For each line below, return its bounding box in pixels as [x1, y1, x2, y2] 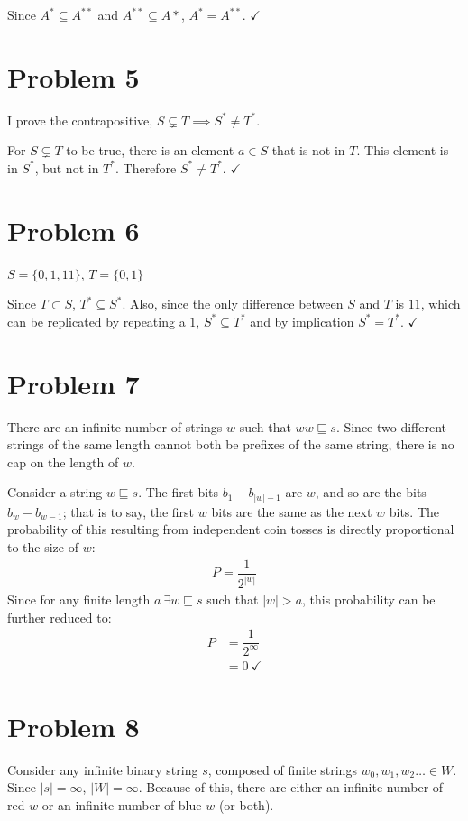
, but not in [34, 158, 99, 177]
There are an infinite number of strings [7, 417, 223, 436]
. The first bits [138, 483, 219, 502]
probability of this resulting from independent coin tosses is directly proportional [7, 520, 454, 539]
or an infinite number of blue [41, 795, 202, 814]
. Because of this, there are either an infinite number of [138, 778, 444, 797]
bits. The [389, 502, 440, 521]
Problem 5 [7, 58, 140, 95]
